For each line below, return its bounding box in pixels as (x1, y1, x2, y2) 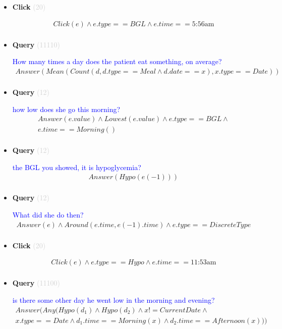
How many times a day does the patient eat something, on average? (12, 56, 222, 67)
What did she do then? (12, 209, 84, 220)
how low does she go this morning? (12, 103, 121, 114)
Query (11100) (12, 278, 60, 288)
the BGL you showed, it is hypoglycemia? (12, 161, 141, 172)
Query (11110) (12, 39, 60, 49)
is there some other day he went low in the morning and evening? (12, 294, 215, 305)
